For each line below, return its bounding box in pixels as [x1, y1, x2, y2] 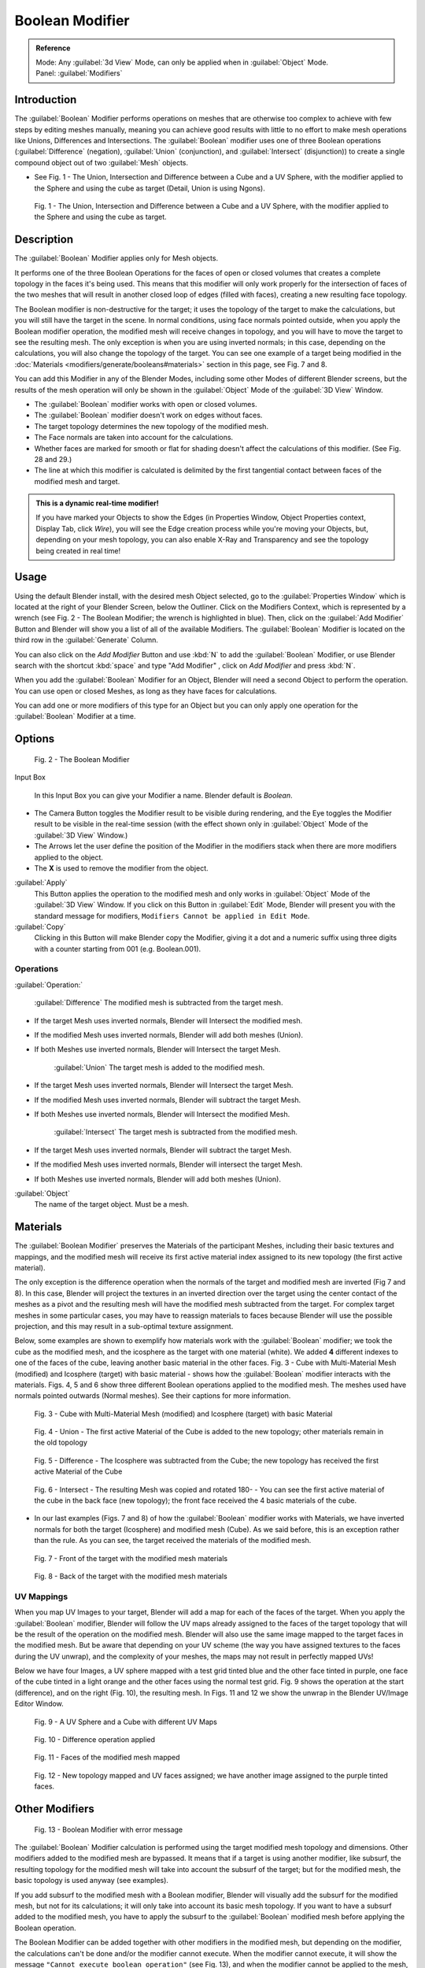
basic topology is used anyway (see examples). [14, 1876, 169, 1885]
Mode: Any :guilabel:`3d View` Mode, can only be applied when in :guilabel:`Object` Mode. [35, 57, 329, 67]
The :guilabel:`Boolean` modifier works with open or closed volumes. [34, 399, 257, 409]
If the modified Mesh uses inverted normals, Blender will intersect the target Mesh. [34, 1160, 303, 1169]
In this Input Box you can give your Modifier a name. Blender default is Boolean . [34, 790, 293, 800]
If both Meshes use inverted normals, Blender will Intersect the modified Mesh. [34, 1109, 290, 1119]
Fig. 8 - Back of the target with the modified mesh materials [34, 1571, 227, 1581]
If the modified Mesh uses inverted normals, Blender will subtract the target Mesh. [34, 1095, 301, 1104]
